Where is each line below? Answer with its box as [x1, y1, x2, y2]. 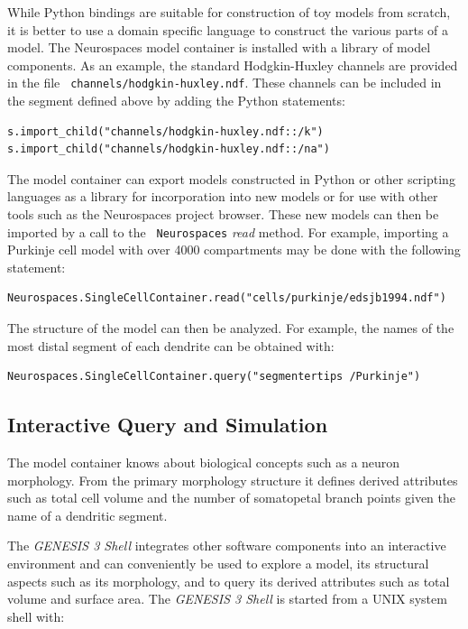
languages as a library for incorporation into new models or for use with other [7, 187, 438, 206]
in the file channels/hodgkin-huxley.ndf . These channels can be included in [7, 73, 442, 92]
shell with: [7, 606, 65, 625]
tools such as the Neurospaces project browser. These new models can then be [7, 205, 439, 223]
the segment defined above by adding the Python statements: [7, 91, 345, 110]
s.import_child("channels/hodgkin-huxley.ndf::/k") [7, 125, 324, 138]
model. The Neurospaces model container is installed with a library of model [7, 38, 431, 57]
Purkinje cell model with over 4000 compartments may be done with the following [7, 240, 461, 259]
